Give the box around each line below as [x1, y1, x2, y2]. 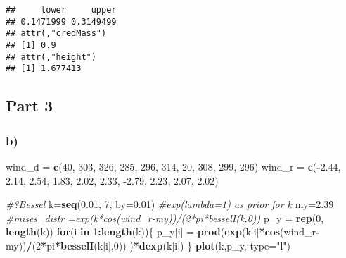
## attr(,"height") [6, 51, 96, 62]
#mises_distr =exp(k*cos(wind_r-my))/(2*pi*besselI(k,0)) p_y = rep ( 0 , [6, 210, 324, 225]
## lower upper [6, 5, 117, 15]
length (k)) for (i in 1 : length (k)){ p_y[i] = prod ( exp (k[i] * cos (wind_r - [6, 224, 320, 239]
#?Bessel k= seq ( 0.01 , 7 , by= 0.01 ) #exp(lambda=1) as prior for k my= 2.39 [6, 197, 334, 211]
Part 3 [6, 94, 53, 116]
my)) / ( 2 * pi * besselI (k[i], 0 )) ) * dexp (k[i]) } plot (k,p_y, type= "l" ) [6, 238, 290, 252]
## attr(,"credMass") [6, 28, 107, 39]
